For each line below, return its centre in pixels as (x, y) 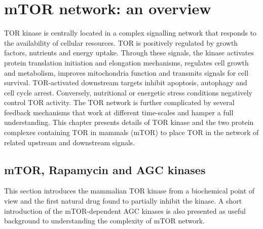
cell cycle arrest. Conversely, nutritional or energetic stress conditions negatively (128, 92)
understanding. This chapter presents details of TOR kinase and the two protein (129, 122)
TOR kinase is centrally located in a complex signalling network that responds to (130, 33)
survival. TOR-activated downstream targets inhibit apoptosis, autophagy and (126, 83)
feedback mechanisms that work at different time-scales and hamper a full (119, 112)
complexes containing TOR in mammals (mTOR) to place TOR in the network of (131, 132)
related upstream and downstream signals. (70, 142)
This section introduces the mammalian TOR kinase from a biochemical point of (129, 191)
